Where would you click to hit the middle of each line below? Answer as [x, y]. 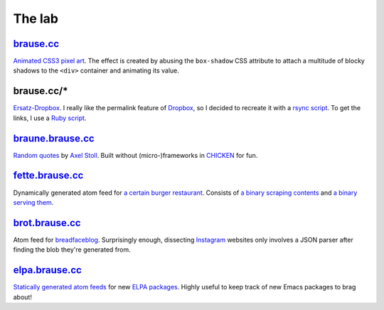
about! [22, 297]
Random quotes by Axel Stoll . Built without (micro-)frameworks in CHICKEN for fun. [135, 155]
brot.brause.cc [47, 223]
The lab [36, 18]
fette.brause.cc [48, 175]
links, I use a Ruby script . [50, 118]
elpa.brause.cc [47, 270]
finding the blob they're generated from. [72, 250]
